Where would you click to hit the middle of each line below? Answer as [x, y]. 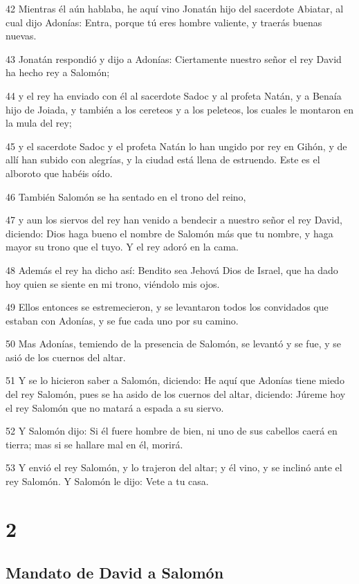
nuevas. [21, 36]
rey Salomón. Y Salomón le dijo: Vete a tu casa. [107, 481]
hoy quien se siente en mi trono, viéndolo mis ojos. [113, 283]
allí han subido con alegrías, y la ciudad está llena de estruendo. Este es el [163, 159]
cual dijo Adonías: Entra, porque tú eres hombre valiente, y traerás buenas [164, 22]
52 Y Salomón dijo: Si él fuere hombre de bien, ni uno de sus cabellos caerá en [172, 431]
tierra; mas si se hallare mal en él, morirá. [94, 444]
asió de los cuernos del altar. [66, 357]
